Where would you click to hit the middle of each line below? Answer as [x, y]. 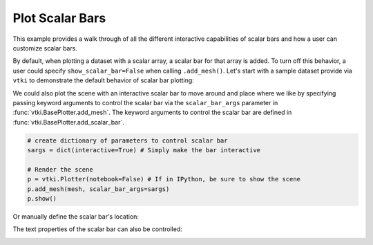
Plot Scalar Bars [59, 18]
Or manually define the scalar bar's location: [76, 216]
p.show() [42, 198]
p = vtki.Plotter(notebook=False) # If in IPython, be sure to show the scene [164, 179]
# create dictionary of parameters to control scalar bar [127, 140]
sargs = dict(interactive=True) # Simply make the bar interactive [144, 150]
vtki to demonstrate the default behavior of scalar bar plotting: [104, 80]
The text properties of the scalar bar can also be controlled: [97, 229]
